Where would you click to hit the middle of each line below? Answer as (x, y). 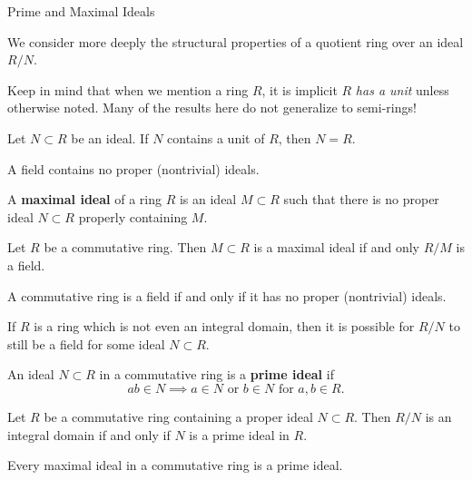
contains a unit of (216, 137)
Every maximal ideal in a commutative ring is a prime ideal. (175, 465)
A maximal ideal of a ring (84, 199)
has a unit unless (402, 89)
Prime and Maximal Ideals (81, 11)
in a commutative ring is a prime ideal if (216, 374)
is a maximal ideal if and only (336, 247)
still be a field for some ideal (86, 343)
